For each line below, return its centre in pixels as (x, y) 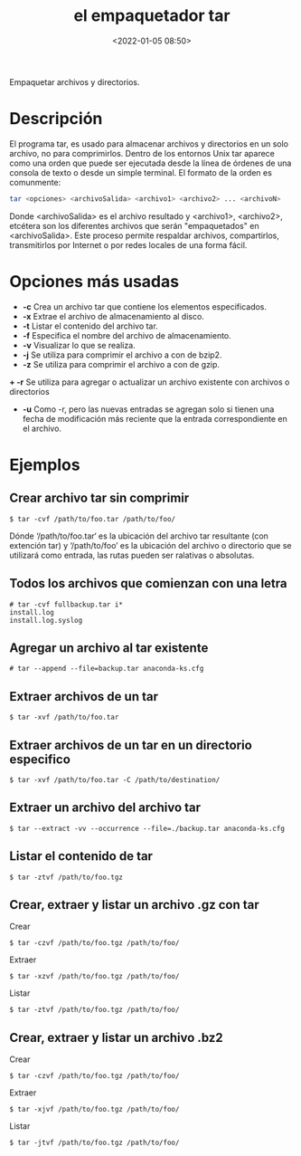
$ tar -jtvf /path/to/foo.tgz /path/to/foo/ (94, 1143)
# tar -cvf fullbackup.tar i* (66, 604)
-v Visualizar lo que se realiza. (79, 345)
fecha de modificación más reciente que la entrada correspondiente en (155, 418)
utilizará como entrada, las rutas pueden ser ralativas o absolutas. (132, 555)
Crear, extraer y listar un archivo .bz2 (116, 1037)
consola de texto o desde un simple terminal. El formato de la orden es (141, 172)
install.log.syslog (46, 620)
